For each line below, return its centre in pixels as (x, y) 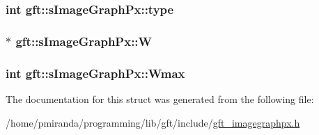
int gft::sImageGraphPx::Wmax (95, 73)
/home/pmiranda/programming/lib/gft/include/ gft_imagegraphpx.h (153, 122)
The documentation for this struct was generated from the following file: (160, 98)
